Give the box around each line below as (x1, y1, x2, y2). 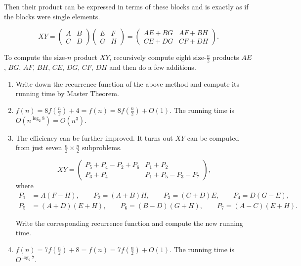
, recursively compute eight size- (109, 52, 207, 62)
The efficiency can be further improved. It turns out (15, 132, 173, 143)
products (213, 52, 239, 62)
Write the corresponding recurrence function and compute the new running (15, 217, 243, 228)
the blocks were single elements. (4, 11, 100, 21)
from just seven (15, 142, 62, 153)
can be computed (187, 132, 239, 143)
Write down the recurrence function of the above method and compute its (15, 78, 239, 89)
